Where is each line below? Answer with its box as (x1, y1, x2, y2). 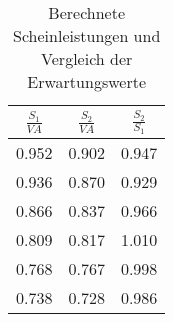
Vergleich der (41, 47, 133, 70)
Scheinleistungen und (13, 24, 161, 47)
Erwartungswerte (27, 70, 147, 93)
